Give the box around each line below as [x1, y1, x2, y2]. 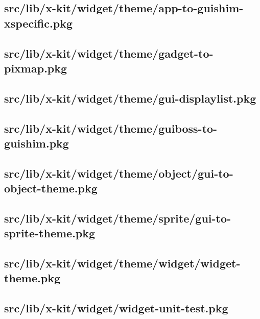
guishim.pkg [4, 135, 69, 151]
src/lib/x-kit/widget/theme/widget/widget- [4, 255, 241, 271]
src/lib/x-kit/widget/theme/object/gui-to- [4, 165, 233, 181]
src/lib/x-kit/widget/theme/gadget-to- [4, 45, 214, 61]
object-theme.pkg [4, 180, 98, 196]
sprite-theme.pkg [4, 225, 96, 241]
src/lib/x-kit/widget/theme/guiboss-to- [4, 120, 218, 136]
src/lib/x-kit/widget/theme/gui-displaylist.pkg [4, 90, 256, 106]
